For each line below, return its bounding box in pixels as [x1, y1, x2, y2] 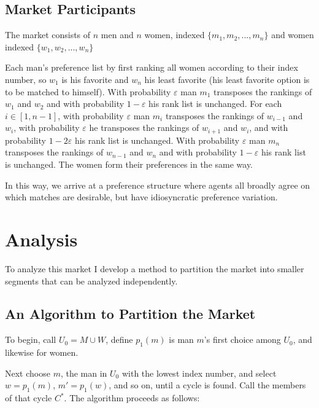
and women [271, 28, 314, 41]
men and [101, 28, 134, 41]
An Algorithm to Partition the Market [5, 304, 256, 323]
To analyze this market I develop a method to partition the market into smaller [5, 262, 304, 275]
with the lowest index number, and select [121, 366, 277, 379]
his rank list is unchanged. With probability [74, 133, 240, 146]
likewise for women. [5, 346, 79, 359]
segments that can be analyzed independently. [5, 274, 178, 287]
